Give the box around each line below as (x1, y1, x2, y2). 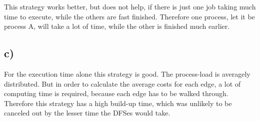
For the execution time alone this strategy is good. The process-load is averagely (4, 68, 250, 79)
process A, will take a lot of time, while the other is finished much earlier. (4, 21, 230, 31)
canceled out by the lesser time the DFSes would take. (4, 108, 170, 118)
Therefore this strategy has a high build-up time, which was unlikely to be (4, 98, 232, 108)
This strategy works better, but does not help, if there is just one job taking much (4, 1, 256, 11)
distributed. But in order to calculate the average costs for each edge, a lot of (4, 78, 241, 89)
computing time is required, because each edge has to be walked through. (4, 88, 228, 99)
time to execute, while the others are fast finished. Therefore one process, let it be (4, 11, 255, 21)
